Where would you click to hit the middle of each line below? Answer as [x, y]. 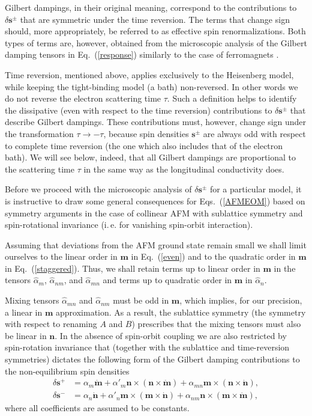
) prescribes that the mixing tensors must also [216, 324]
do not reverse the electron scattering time [83, 98]
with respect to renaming [51, 324]
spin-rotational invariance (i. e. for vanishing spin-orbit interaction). [129, 225]
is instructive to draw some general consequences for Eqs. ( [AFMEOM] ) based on [155, 200]
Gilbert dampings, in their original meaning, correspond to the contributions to [151, 7]
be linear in [26, 335]
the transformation [39, 133]
